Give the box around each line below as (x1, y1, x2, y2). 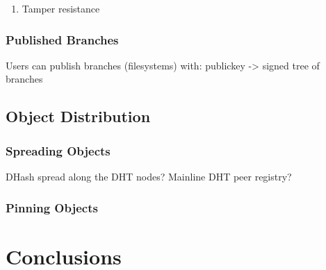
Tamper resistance (22, 1, 100, 15)
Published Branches (6, 31, 119, 48)
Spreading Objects (6, 142, 111, 159)
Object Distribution (6, 106, 151, 127)
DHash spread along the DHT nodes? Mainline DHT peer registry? (6, 169, 292, 183)
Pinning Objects (6, 199, 98, 216)
